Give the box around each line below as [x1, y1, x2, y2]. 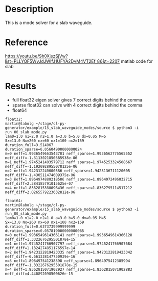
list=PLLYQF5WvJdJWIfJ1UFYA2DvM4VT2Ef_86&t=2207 [5, 58, 120, 64]
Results [5, 81, 37, 92]
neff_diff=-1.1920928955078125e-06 [5, 164, 78, 169]
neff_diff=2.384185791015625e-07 [5, 181, 73, 186]
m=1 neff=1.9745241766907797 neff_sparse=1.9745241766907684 [5, 241, 133, 246]
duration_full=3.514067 [5, 142, 54, 148]
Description [5, 3, 54, 15]
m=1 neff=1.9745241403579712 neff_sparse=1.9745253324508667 [5, 159, 133, 165]
